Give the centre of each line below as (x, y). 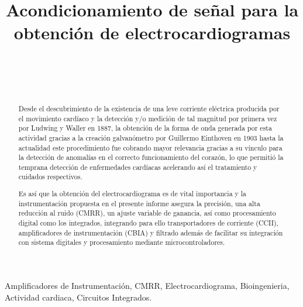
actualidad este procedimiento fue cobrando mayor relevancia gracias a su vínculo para (150, 147)
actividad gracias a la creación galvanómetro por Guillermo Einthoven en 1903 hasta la (151, 137)
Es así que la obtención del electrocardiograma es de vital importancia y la (132, 194)
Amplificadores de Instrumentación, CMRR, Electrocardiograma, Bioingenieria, (147, 285)
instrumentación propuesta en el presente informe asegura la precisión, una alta (139, 203)
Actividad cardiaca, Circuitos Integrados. (78, 297)
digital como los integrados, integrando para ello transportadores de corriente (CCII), (148, 223)
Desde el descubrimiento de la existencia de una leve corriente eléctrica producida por (149, 108)
